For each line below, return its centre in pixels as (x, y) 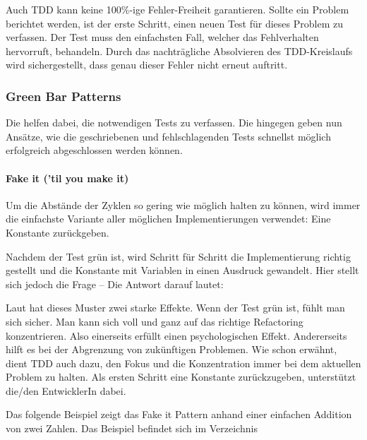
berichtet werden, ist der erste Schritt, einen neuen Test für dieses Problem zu (174, 23)
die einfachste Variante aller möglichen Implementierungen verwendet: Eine (168, 219)
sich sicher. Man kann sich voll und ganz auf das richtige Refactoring (155, 321)
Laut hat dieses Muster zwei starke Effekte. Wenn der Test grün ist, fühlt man (175, 308)
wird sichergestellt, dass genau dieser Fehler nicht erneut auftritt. (147, 65)
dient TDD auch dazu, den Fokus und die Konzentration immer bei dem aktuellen (183, 363)
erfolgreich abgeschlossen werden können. (94, 150)
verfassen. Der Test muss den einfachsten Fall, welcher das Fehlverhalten (162, 37)
